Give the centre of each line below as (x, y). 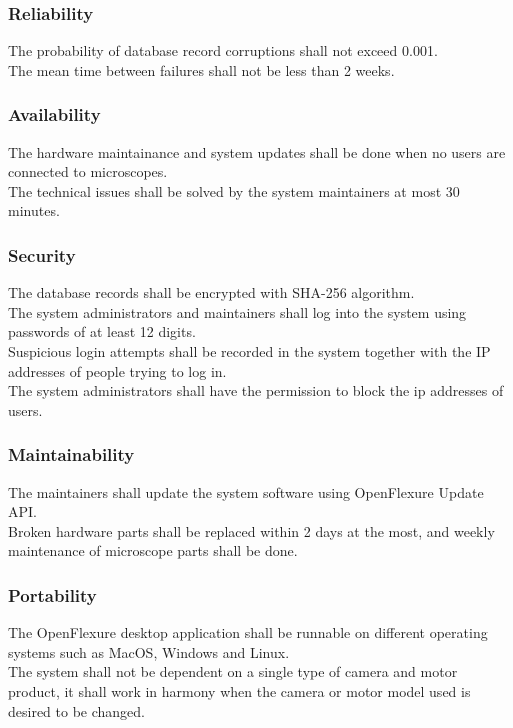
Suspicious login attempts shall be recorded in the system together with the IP (249, 351)
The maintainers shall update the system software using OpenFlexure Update (246, 491)
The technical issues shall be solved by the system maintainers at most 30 (234, 190)
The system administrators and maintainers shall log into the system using (237, 311)
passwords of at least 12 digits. (102, 331)
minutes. (34, 210)
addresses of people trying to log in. (117, 370)
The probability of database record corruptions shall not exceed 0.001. (223, 50)
